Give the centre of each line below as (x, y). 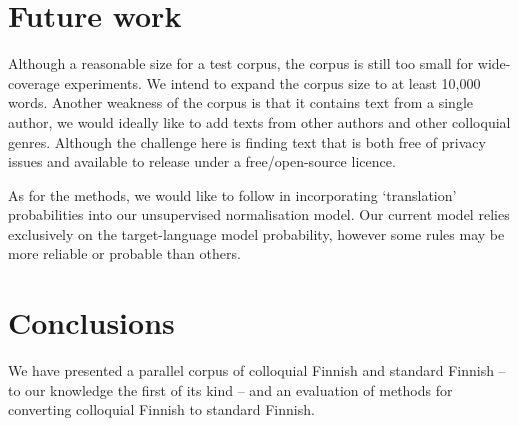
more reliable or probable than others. (124, 253)
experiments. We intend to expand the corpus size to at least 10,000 (272, 82)
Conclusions (91, 322)
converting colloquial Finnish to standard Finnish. (161, 409)
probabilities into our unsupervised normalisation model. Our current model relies (259, 214)
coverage (34, 82)
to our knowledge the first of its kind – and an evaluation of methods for (230, 389)
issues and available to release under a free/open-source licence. (202, 161)
